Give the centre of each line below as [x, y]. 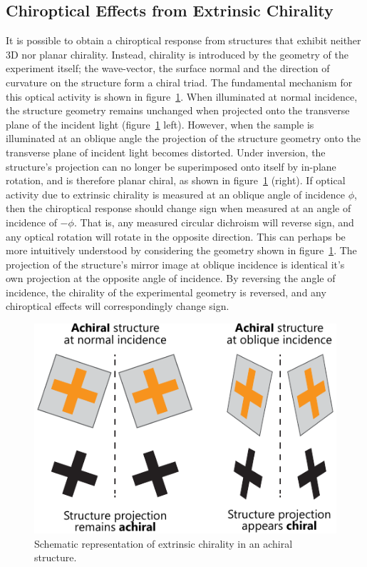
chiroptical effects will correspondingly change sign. [118, 306]
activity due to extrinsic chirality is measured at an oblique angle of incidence [175, 194]
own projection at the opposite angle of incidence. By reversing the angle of [171, 278]
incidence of [31, 222]
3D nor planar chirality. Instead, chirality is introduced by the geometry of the [177, 54]
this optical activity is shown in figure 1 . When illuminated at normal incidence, [182, 96]
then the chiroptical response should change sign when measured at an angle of [179, 208]
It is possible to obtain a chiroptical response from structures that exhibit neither [183, 40]
